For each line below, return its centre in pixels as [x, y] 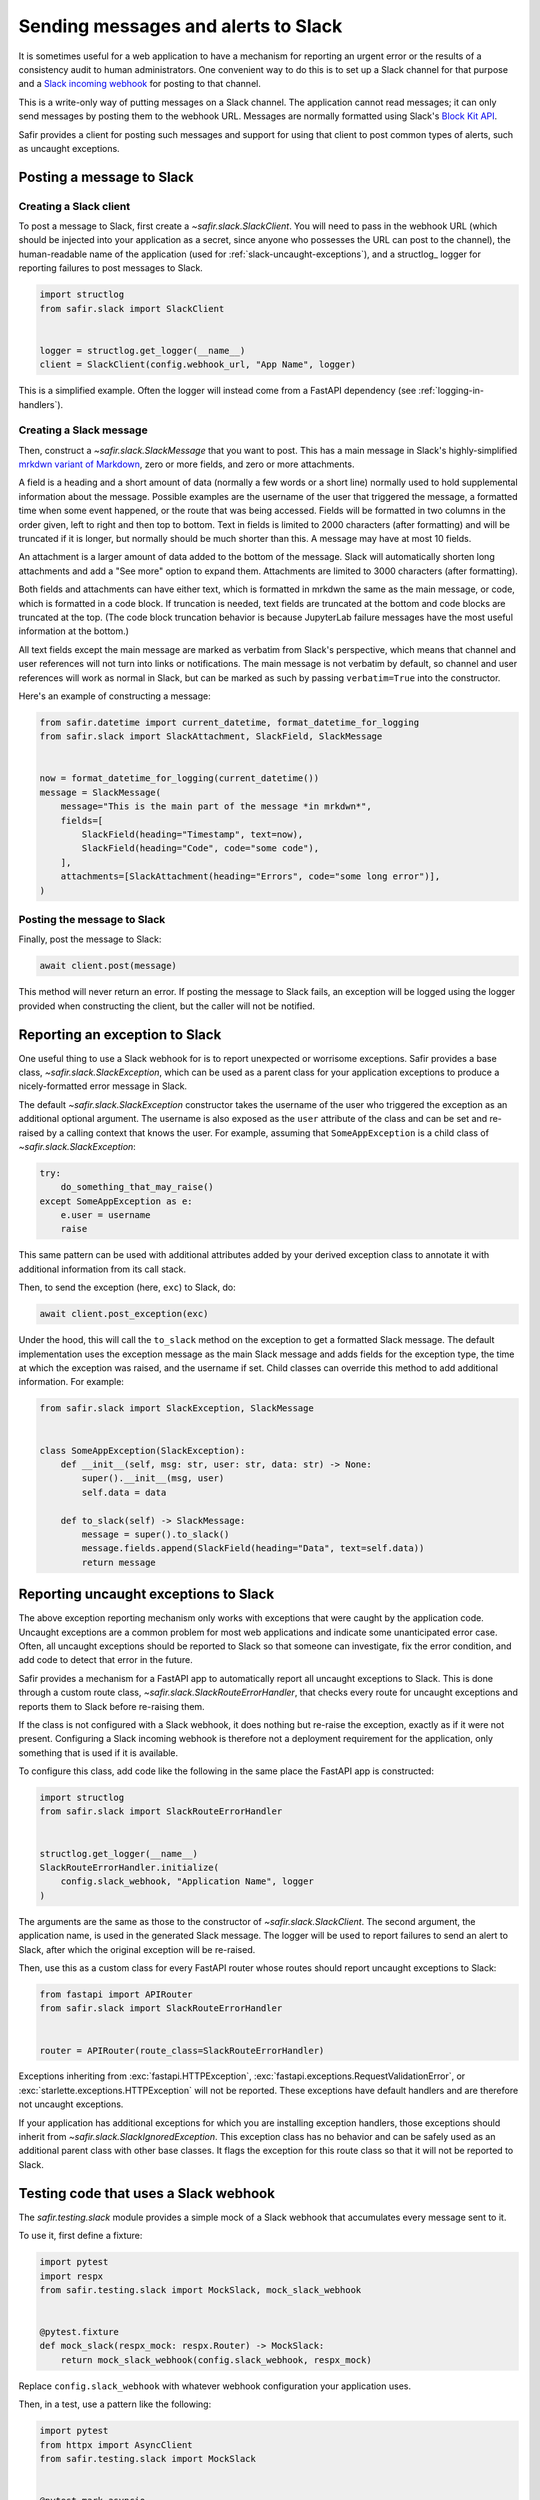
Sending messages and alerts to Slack [180, 26]
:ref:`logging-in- [451, 391]
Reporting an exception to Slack [120, 1034]
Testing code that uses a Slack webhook [146, 2193]
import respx [71, 2276]
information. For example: [71, 1382]
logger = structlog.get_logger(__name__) [142, 350]
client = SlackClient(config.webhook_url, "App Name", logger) [198, 364]
